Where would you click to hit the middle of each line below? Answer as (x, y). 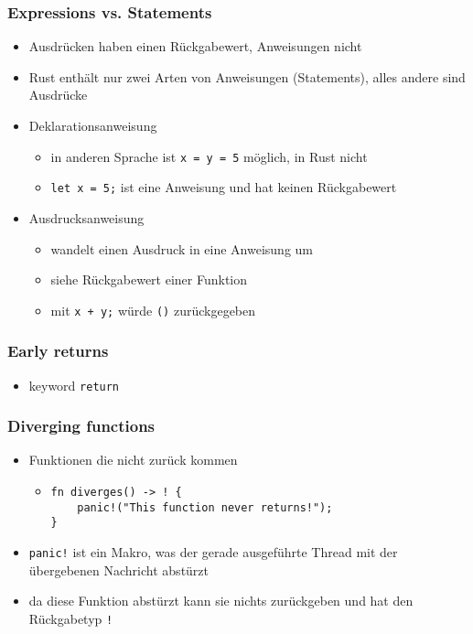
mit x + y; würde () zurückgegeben (153, 310)
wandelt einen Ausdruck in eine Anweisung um (182, 248)
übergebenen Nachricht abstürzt (119, 570)
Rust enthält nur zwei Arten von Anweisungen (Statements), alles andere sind (247, 76)
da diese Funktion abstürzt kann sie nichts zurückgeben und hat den (221, 601)
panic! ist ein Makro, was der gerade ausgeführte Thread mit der (213, 552)
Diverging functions (81, 426)
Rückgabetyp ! (71, 618)
